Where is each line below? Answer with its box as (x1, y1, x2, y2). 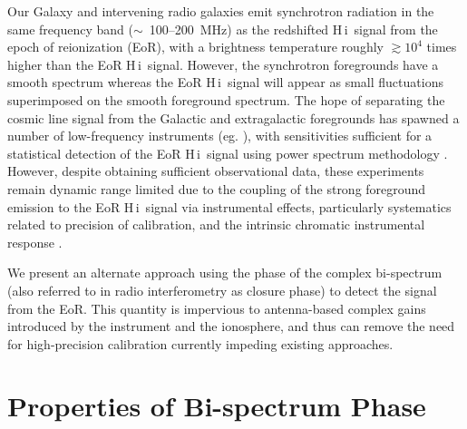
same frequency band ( (7, 19, 133, 38)
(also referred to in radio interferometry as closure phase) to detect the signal (7, 280, 437, 299)
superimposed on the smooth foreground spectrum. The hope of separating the (7, 90, 445, 109)
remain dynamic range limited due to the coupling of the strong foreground (7, 179, 426, 198)
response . (7, 232, 63, 251)
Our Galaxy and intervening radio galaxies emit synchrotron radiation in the (7, 2, 434, 20)
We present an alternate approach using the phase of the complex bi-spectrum (7, 263, 443, 282)
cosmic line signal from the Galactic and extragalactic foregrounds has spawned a (7, 108, 460, 127)
